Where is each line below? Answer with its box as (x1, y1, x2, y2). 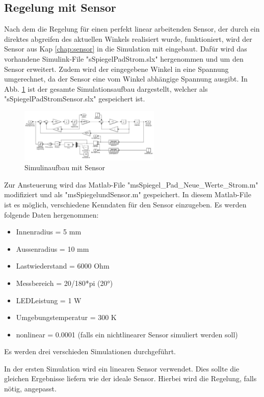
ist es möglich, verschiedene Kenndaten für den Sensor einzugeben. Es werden (4, 199, 247, 209)
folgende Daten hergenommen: (4, 209, 99, 220)
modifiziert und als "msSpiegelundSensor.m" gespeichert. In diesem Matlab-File (4, 189, 251, 200)
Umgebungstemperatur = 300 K (16, 312, 117, 323)
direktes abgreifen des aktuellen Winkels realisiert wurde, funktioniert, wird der (4, 33, 252, 44)
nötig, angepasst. (4, 383, 57, 394)
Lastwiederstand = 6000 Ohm (16, 260, 110, 271)
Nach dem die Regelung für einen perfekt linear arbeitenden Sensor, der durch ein (4, 23, 260, 34)
